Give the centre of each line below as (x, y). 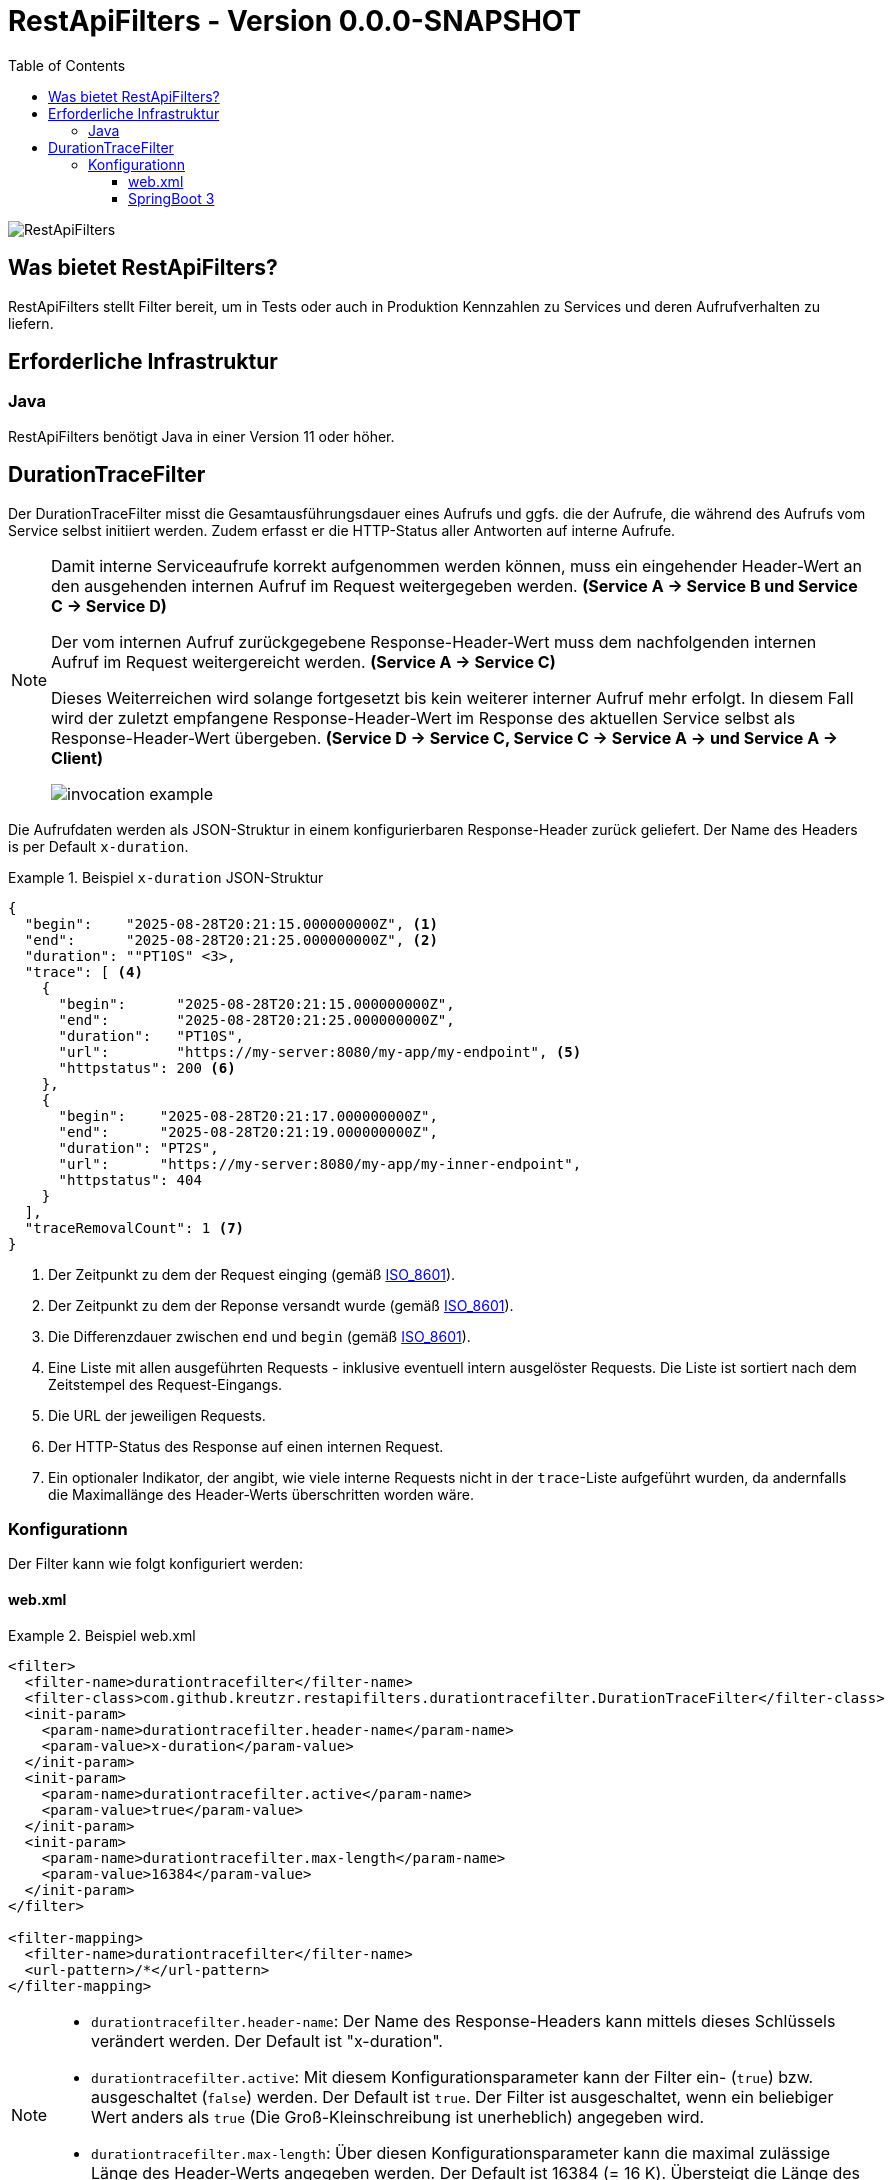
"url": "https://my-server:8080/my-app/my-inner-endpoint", (320, 1163)
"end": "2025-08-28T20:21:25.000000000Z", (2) (231, 939)
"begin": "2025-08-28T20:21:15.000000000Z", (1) (231, 923)
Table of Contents (67, 65)
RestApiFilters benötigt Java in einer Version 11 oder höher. (201, 436)
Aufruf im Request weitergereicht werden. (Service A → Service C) (303, 661)
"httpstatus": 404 (130, 1179)
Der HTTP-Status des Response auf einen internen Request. (246, 1446)
